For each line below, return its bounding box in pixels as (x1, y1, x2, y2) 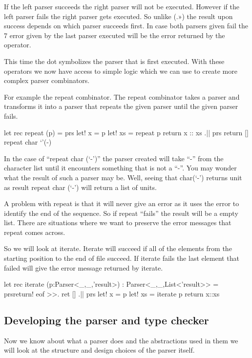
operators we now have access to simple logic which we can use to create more (4, 65, 237, 76)
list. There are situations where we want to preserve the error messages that (4, 217, 231, 228)
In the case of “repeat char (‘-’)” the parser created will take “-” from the (4, 153, 224, 163)
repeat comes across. (4, 227, 65, 237)
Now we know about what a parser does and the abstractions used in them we (4, 335, 238, 345)
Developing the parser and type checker (4, 312, 209, 327)
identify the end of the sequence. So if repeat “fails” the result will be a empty (4, 208, 238, 218)
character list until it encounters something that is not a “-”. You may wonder (4, 163, 237, 173)
